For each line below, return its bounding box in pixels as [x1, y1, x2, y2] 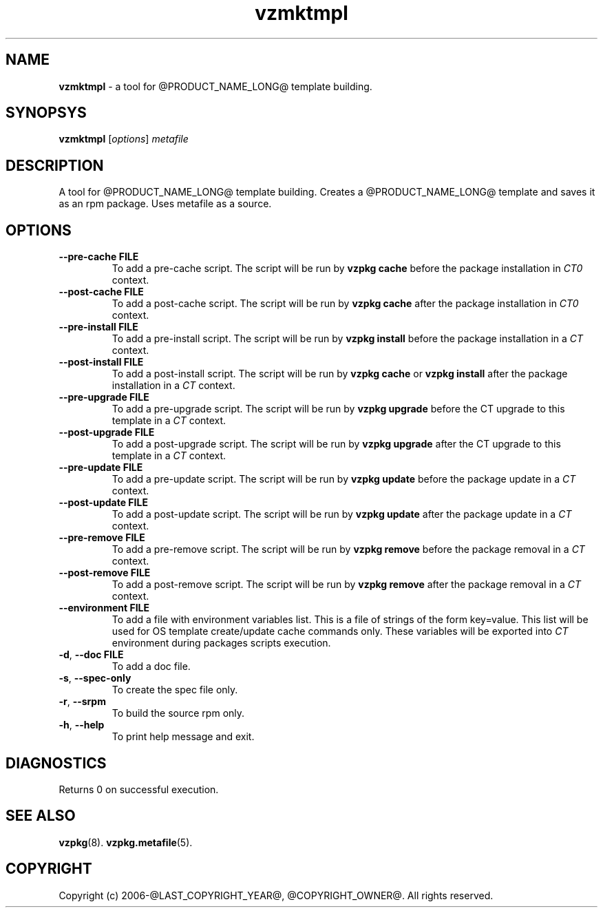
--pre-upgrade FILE [59, 391, 149, 403]
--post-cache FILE [59, 286, 144, 298]
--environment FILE [59, 602, 149, 614]
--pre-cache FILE [59, 251, 139, 263]
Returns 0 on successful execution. [59, 783, 219, 795]
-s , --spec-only [59, 672, 131, 684]
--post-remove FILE [59, 567, 151, 579]
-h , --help [59, 719, 105, 731]
